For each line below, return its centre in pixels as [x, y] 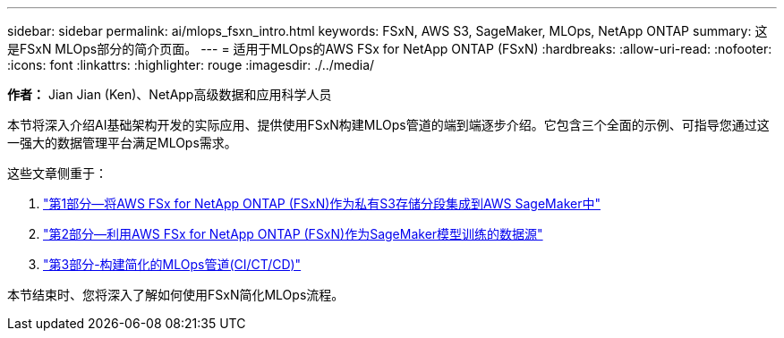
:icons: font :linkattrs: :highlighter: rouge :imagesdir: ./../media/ [191, 65]
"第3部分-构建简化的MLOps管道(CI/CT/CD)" [172, 264]
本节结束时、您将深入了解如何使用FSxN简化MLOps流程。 [176, 295]
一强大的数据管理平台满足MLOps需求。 [122, 143]
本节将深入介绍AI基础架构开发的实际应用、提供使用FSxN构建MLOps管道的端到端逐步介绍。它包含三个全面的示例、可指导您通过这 [388, 125]
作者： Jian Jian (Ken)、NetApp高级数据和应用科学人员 [170, 94]
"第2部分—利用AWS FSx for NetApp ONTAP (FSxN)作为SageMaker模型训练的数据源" [293, 234]
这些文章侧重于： [57, 173]
